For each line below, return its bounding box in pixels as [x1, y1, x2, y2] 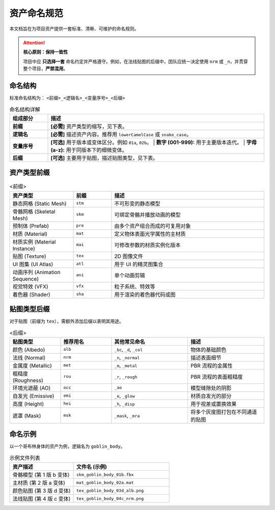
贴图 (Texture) [12, 253, 46, 260]
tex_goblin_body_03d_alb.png [76, 488, 144, 493]
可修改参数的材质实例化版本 [114, 241, 181, 249]
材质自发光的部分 [190, 392, 232, 399]
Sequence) [12, 275, 39, 282]
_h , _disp [114, 400, 135, 407]
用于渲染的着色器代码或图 [114, 291, 176, 298]
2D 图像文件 [114, 253, 144, 260]
